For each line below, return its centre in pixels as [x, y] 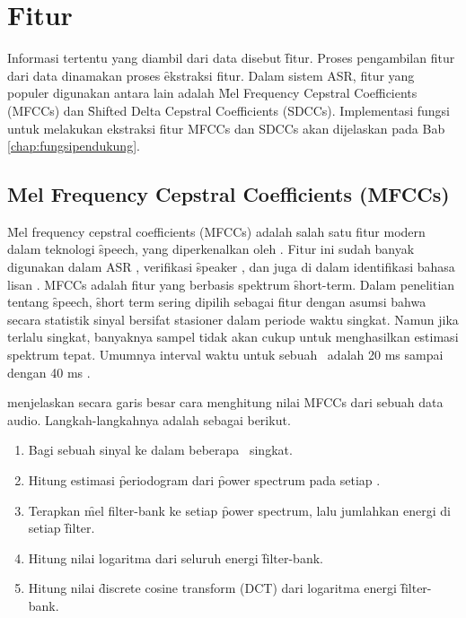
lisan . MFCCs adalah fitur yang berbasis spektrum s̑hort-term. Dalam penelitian [231, 284]
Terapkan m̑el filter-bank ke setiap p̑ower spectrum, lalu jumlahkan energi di [239, 510]
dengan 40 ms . [49, 372]
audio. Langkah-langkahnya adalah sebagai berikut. [149, 419]
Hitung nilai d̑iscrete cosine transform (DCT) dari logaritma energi [212, 588]
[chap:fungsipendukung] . [74, 146]
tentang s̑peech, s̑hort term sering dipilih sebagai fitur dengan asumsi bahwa [217, 302]
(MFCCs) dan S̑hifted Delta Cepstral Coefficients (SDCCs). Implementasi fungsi [229, 110]
